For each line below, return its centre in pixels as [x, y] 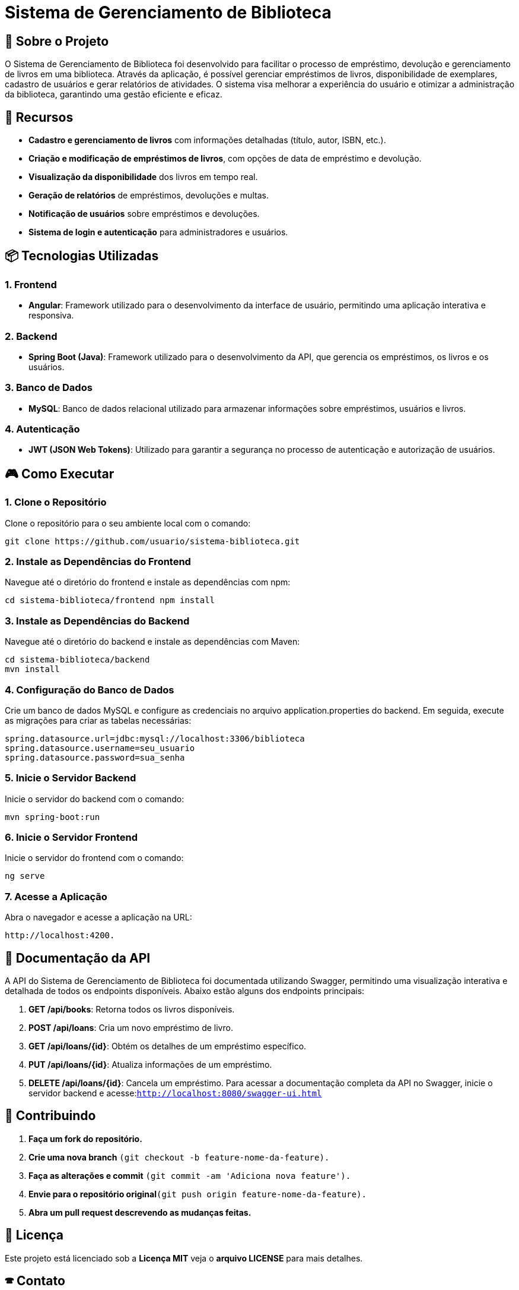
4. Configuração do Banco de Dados [90, 690]
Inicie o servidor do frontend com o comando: [94, 858]
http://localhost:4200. [60, 936]
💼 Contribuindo [50, 1116]
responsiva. [51, 316]
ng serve [25, 876]
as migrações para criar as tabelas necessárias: [98, 720]
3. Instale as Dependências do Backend [97, 621]
